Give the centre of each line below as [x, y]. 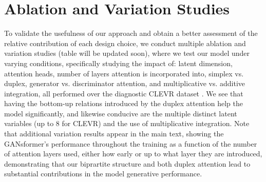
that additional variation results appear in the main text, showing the [114, 134]
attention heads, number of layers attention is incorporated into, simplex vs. [124, 73]
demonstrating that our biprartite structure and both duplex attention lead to [127, 163]
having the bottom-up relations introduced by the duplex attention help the [123, 103]
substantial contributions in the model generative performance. [103, 174]
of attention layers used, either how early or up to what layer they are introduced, [133, 154]
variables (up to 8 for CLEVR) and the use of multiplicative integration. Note [127, 123]
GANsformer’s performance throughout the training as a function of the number [131, 143]
